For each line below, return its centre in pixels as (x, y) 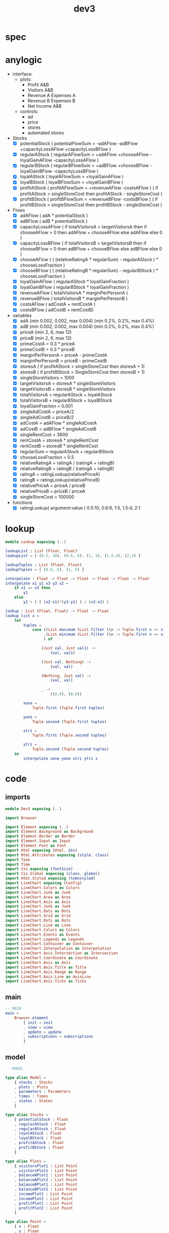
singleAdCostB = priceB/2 (47, 418)
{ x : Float (27, 1226)
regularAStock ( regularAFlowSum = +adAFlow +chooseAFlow (84, 154)
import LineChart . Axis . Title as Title (46, 967)
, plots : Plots (31, 1087)
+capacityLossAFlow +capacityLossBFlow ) (66, 149)
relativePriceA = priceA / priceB (53, 485)
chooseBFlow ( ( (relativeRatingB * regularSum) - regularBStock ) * (89, 270)
